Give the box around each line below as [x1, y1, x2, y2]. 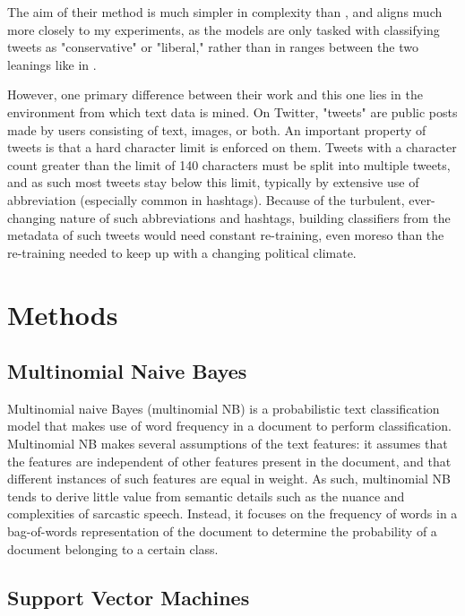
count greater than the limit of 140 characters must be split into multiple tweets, [7, 155, 451, 174]
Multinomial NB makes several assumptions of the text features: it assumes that [7, 434, 448, 453]
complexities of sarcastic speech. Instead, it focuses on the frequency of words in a [7, 504, 458, 523]
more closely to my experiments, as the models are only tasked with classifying [7, 20, 440, 38]
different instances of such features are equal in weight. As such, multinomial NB [7, 469, 452, 488]
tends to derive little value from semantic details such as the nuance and [7, 486, 405, 505]
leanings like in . [7, 55, 97, 73]
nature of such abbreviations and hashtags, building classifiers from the [59, 208, 451, 227]
